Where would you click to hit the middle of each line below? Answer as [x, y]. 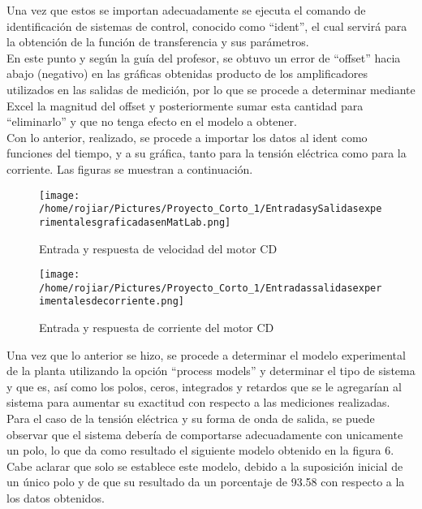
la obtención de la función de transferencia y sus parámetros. [158, 42]
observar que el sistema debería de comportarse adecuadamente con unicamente [205, 434]
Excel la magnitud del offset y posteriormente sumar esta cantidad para [185, 105]
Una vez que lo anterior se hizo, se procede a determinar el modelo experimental [206, 354]
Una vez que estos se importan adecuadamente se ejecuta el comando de [186, 10]
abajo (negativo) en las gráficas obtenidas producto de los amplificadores [187, 73]
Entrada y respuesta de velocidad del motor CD [158, 248]
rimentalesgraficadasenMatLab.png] [135, 222]
